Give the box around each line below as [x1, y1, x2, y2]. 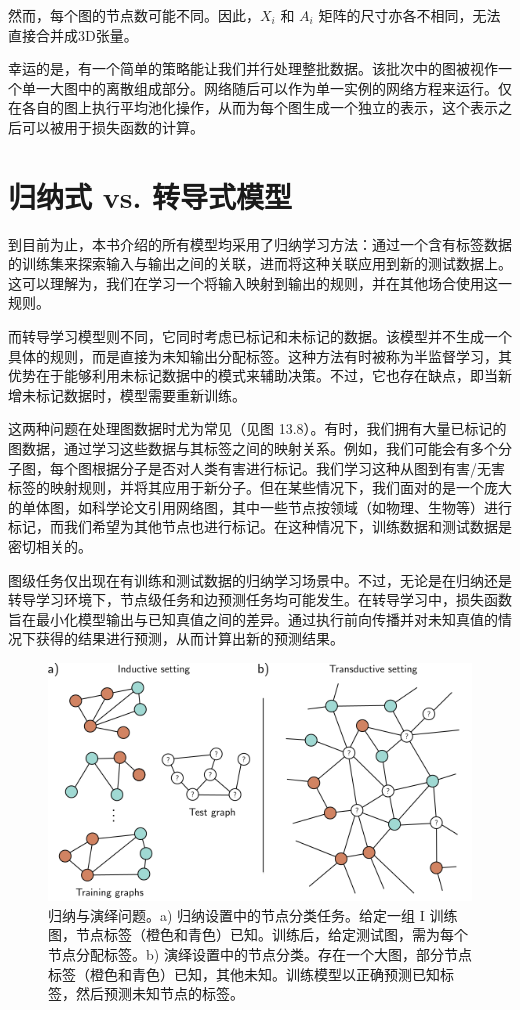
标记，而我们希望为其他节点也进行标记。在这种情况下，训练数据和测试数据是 [8, 516, 512, 537]
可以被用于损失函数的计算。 [21, 116, 204, 137]
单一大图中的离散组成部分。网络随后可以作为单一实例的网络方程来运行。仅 [21, 77, 512, 98]
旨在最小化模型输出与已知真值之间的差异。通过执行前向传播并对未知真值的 [8, 608, 498, 629]
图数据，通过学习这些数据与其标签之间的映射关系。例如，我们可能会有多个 [8, 438, 498, 459]
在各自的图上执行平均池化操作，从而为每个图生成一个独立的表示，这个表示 [8, 97, 498, 118]
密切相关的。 [8, 536, 92, 556]
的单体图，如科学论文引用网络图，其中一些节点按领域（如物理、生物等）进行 [8, 496, 512, 517]
